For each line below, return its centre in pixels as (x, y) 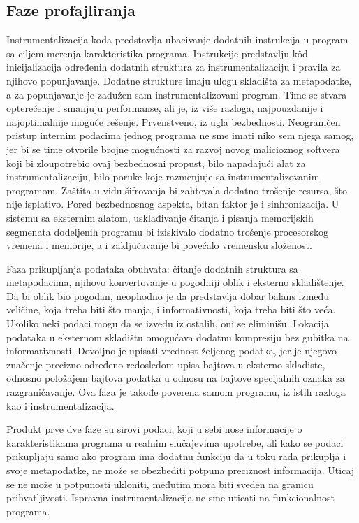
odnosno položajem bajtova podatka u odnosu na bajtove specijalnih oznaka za (176, 378)
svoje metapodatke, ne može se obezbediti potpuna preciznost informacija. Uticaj (181, 470)
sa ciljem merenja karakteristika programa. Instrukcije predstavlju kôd (157, 53)
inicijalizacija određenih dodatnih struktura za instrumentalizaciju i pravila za (174, 67)
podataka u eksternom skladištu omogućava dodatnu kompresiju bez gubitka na (177, 337)
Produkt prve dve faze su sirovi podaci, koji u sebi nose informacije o (154, 429)
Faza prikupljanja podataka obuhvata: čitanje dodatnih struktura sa (152, 268)
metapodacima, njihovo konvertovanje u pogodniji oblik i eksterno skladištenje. (175, 282)
